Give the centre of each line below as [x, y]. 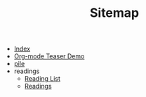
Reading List [42, 79]
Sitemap [114, 13]
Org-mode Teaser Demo [49, 56]
